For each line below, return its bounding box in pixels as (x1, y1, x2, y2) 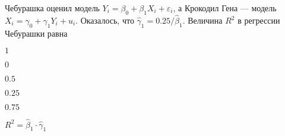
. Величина (182, 14, 223, 27)
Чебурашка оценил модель (5, 2, 100, 14)
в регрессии (237, 14, 280, 27)
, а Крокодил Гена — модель (173, 2, 277, 14)
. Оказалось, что (75, 14, 134, 27)
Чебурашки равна (5, 27, 68, 39)
